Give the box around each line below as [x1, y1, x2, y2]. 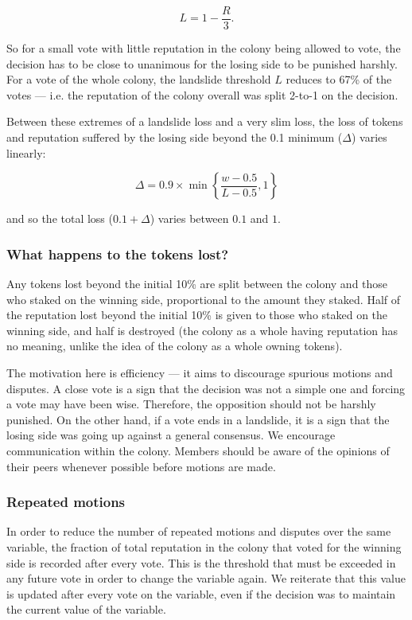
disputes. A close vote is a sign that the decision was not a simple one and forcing [6, 380, 406, 396]
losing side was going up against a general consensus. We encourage [6, 427, 336, 443]
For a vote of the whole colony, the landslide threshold [6, 71, 271, 88]
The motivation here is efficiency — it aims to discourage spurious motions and [6, 365, 393, 380]
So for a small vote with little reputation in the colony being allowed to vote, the [6, 40, 401, 57]
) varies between [150, 210, 229, 227]
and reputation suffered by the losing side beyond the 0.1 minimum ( [6, 129, 343, 146]
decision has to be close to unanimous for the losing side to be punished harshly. [6, 55, 398, 72]
